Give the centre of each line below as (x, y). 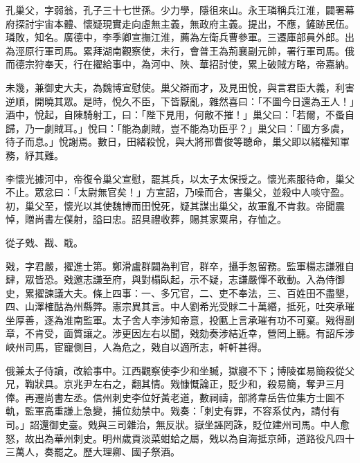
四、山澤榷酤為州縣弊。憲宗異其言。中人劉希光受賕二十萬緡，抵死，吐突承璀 (180, 306)
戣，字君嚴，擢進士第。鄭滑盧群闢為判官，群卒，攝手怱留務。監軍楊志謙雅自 (180, 265)
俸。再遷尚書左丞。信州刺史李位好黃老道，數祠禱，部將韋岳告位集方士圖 (170, 397)
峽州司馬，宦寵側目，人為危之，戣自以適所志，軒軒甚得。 (136, 347)
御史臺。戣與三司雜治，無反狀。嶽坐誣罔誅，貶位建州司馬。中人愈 (199, 425)
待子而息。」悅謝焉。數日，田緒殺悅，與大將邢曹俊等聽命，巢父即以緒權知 (173, 142)
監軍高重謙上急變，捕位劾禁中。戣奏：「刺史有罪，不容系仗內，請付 (177, 411)
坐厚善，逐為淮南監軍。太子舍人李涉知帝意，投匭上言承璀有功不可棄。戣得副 (180, 319)
